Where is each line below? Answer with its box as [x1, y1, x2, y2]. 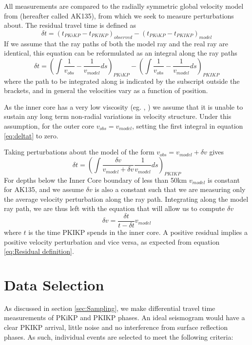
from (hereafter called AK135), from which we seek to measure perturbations [4, 10, 234, 20]
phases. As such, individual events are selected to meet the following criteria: [4, 331, 233, 342]
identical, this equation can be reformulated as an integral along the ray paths [4, 48, 237, 58]
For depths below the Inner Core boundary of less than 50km [4, 174, 187, 185]
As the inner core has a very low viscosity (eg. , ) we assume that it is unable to [4, 101, 243, 112]
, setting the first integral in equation [132, 120, 243, 131]
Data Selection [4, 274, 104, 294]
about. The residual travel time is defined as [4, 20, 136, 30]
